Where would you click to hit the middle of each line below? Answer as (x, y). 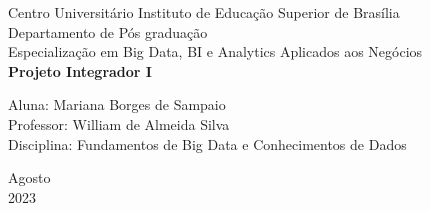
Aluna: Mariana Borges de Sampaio (117, 104)
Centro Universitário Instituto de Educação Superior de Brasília (204, 12)
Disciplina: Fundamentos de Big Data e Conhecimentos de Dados (207, 143)
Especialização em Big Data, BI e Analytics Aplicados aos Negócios (215, 51)
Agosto (29, 177)
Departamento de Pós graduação (108, 31)
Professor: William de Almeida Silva (119, 123)
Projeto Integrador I (80, 70)
